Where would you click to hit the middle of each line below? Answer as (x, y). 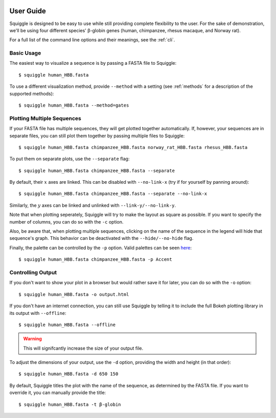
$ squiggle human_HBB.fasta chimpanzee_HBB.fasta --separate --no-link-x (113, 194)
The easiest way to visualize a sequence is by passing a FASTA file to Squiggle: (93, 63)
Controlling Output (33, 272)
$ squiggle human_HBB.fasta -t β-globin (70, 404)
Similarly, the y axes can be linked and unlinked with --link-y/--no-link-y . (93, 205)
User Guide (28, 11)
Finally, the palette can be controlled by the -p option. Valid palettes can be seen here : (100, 248)
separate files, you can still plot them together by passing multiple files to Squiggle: (97, 136)
